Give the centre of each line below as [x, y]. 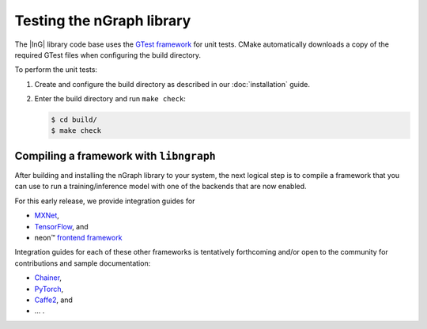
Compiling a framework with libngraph [115, 155]
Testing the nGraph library [103, 21]
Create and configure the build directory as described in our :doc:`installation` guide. [172, 84]
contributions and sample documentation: [83, 263]
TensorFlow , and [61, 226]
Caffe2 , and [53, 300]
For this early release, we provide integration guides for [105, 201]
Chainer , [48, 278]
